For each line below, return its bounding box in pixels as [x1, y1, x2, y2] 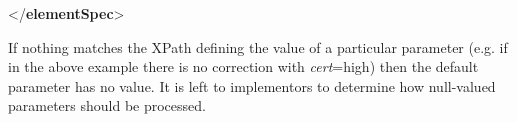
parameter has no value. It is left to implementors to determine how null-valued [8, 75, 496, 96]
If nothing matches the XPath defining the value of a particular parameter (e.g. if [8, 36, 508, 57]
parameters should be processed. [8, 95, 206, 116]
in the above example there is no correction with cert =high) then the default [8, 56, 479, 77]
